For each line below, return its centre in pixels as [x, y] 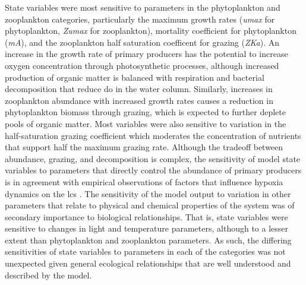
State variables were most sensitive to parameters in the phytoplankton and [143, 7]
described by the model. [48, 275]
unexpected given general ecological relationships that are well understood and [148, 263]
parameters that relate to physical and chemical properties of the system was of [150, 205]
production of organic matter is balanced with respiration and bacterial [135, 77]
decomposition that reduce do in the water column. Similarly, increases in [139, 89]
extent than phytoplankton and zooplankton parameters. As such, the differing [148, 240]
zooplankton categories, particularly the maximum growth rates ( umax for [140, 19]
